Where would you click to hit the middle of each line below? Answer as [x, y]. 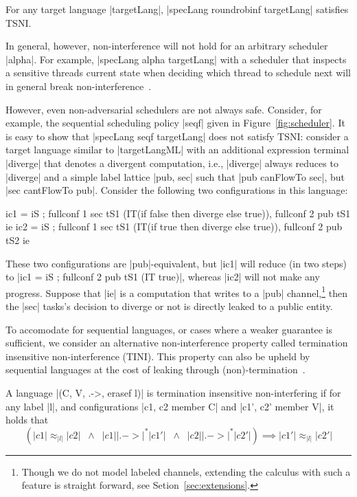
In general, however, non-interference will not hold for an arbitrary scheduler [167, 46]
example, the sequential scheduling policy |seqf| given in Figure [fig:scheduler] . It [175, 123]
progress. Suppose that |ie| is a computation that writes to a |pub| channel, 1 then [176, 291]
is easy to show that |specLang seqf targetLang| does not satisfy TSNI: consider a [177, 136]
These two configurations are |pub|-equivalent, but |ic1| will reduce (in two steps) [176, 263]
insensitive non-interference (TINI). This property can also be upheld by [158, 356]
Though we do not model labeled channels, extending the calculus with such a [186, 471]
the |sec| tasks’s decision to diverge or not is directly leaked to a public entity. [169, 306]
